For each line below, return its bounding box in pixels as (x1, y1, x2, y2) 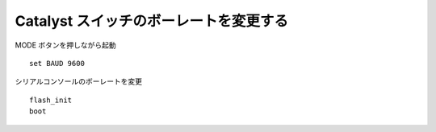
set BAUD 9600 (29, 59, 85, 68)
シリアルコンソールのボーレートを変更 (15, 76, 143, 86)
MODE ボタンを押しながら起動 (15, 40, 116, 50)
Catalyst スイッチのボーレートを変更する (15, 12, 288, 30)
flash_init (29, 95, 73, 105)
